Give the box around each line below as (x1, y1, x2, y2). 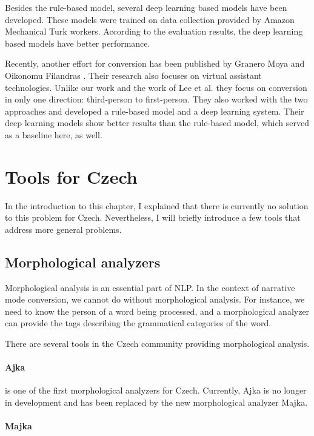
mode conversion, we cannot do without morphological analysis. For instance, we (5, 293, 305, 306)
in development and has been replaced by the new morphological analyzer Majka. (5, 396, 308, 408)
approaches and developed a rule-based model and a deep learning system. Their (5, 104, 304, 117)
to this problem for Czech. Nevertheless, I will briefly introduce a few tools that (5, 211, 301, 224)
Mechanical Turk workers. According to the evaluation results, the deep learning (5, 25, 303, 38)
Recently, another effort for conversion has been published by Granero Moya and (5, 57, 305, 70)
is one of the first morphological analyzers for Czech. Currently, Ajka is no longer (5, 384, 307, 397)
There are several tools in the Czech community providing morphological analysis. (5, 337, 310, 350)
